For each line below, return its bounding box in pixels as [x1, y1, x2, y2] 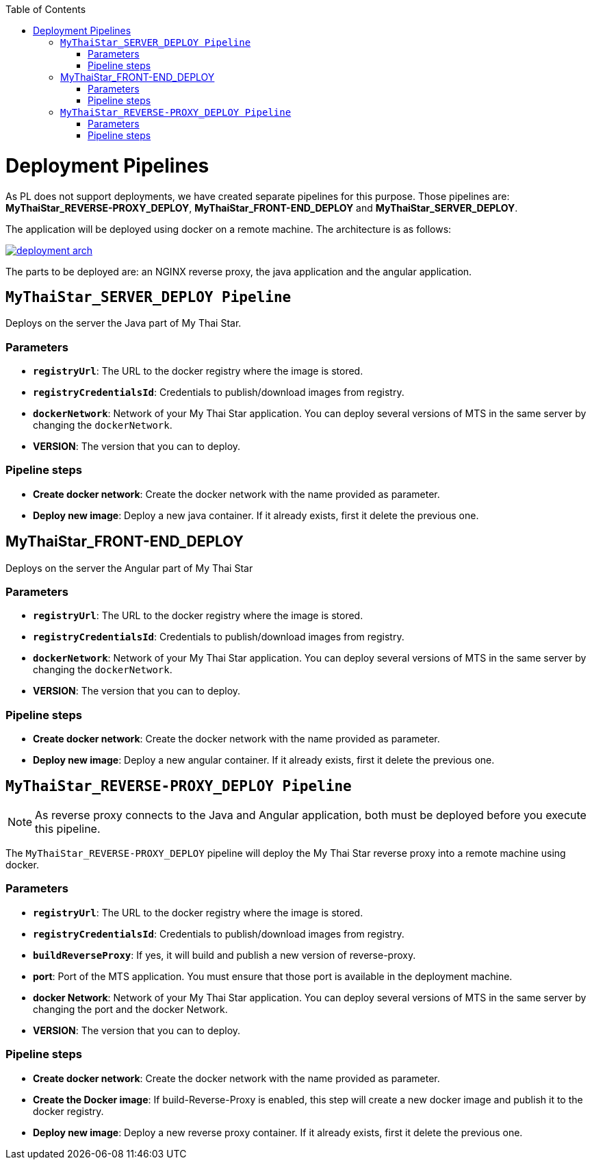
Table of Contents [5, 3, 86, 15]
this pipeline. [35, 822, 101, 836]
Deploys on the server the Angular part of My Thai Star [5, 562, 253, 574]
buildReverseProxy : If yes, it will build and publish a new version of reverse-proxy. [33, 949, 416, 961]
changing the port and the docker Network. [33, 1003, 228, 1015]
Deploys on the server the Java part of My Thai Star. [5, 317, 242, 329]
